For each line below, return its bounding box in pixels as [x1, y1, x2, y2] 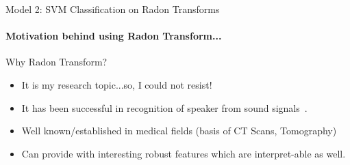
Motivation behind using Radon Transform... [5, 29, 222, 43]
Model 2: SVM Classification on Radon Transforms [5, 2, 220, 16]
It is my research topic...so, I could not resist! [21, 77, 212, 91]
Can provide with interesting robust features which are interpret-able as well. [21, 146, 346, 160]
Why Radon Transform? [5, 55, 108, 69]
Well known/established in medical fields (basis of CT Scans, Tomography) [21, 123, 337, 138]
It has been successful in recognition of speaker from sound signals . [21, 100, 308, 115]
